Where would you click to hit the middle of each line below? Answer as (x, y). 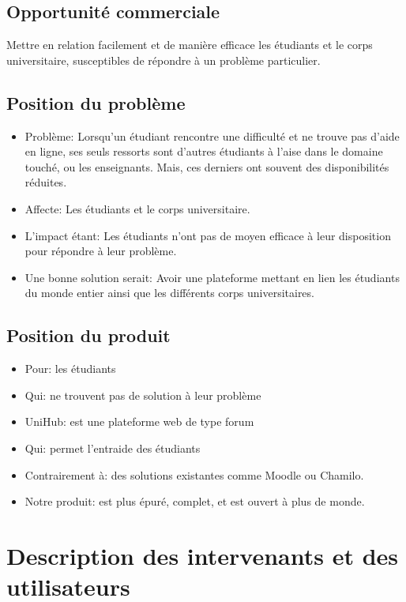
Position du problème (96, 102)
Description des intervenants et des (202, 555)
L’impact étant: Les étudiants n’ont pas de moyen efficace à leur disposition (208, 235)
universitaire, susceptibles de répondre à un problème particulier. (164, 60)
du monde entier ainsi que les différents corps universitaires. (169, 293)
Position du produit (88, 335)
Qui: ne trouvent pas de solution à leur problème (143, 395)
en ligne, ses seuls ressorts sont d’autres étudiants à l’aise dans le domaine (204, 151)
